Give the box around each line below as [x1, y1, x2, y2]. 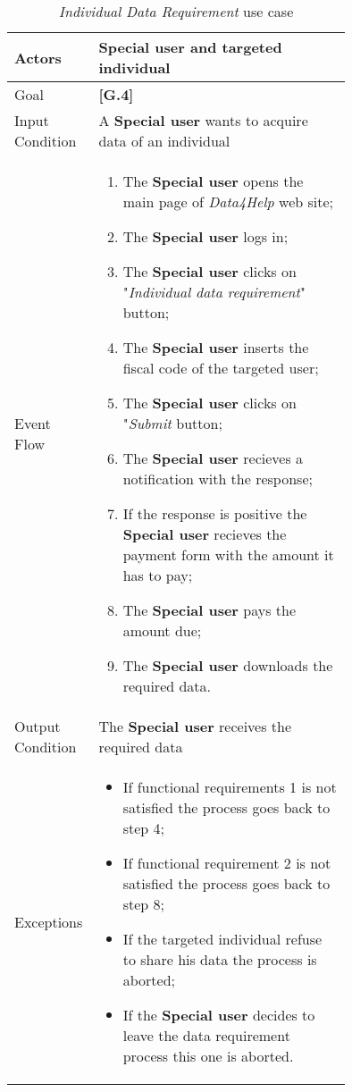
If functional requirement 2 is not [122, 853, 331, 873]
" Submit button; [122, 413, 222, 433]
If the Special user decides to [122, 1004, 315, 1025]
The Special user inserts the [122, 337, 309, 357]
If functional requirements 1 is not [122, 777, 337, 797]
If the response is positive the [122, 503, 307, 524]
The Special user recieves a [122, 448, 304, 468]
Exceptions [14, 911, 83, 932]
